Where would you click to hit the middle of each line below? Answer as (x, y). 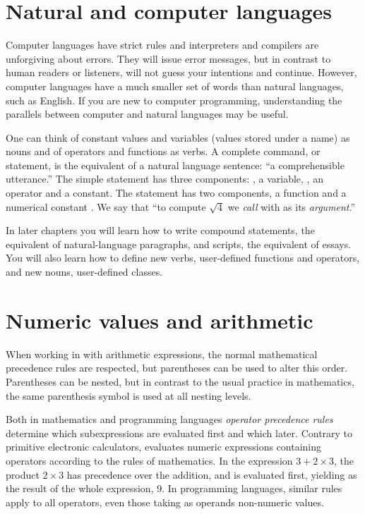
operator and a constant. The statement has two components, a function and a (176, 193)
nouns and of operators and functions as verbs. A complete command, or (163, 151)
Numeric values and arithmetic (160, 320)
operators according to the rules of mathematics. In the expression (149, 460)
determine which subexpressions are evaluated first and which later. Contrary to (179, 433)
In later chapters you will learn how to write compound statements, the (160, 230)
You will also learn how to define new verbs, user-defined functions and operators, (183, 258)
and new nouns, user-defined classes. (84, 272)
